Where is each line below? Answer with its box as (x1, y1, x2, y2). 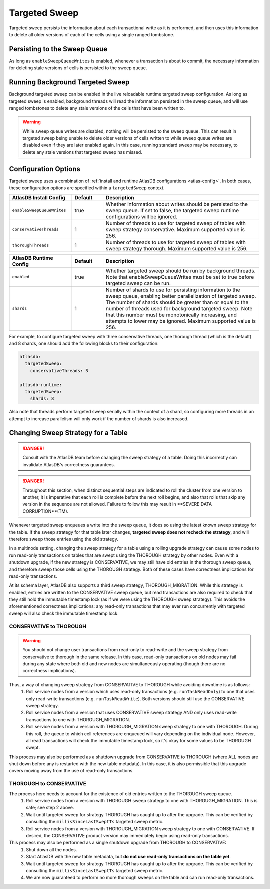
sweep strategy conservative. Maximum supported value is (105, 226, 245, 233)
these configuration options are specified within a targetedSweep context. (9, 185, 165, 191)
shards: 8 (30, 396, 54, 402)
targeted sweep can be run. (105, 280, 171, 287)
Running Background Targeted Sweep (9, 78, 130, 87)
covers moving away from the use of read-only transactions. (9, 768, 134, 774)
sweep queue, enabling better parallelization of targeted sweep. (105, 292, 256, 299)
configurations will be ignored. (105, 213, 177, 220)
